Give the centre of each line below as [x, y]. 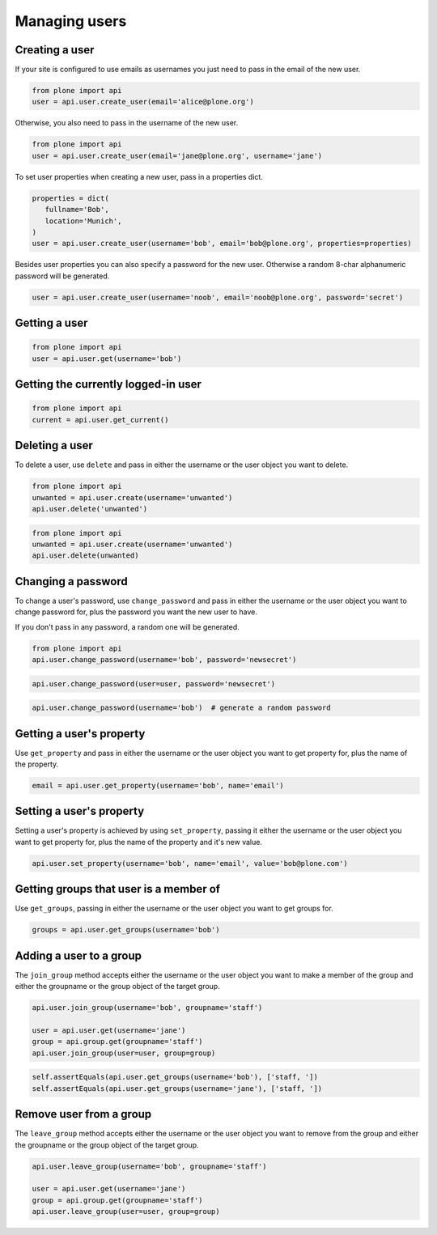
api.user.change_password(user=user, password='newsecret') [154, 683]
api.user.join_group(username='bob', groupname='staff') [147, 1008]
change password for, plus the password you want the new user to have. [136, 612]
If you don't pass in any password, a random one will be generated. [127, 626]
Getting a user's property [80, 734]
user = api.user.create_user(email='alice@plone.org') [143, 102]
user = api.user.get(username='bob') [107, 359]
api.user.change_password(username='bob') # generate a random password [181, 708]
